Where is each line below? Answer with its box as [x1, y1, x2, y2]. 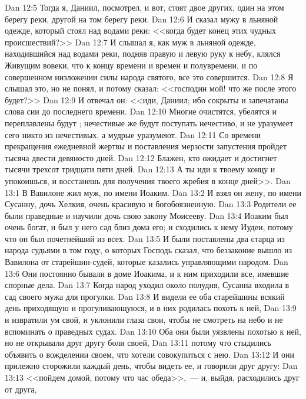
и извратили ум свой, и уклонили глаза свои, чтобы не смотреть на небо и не [5, 313, 283, 326]
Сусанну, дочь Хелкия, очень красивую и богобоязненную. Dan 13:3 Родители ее [5, 198, 297, 210]
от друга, [5, 382, 37, 395]
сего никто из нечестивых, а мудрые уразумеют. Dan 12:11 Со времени [5, 128, 261, 140]
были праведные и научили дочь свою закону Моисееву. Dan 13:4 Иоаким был [5, 209, 288, 221]
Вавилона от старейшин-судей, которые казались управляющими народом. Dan [5, 256, 288, 268]
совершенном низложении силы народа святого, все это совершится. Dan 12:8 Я [5, 70, 294, 83]
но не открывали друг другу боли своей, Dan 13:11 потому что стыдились [5, 336, 271, 349]
